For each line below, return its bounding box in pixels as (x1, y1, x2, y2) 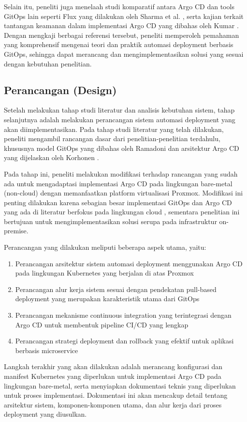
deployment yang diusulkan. (4, 409, 87, 419)
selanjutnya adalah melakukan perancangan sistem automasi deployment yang (4, 114, 235, 124)
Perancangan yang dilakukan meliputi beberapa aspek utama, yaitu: (4, 242, 206, 252)
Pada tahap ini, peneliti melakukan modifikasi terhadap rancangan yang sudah (4, 168, 238, 179)
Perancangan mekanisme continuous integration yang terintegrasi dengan (15, 310, 232, 320)
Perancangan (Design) (4, 82, 117, 97)
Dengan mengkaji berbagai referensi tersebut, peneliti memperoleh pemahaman (4, 30, 239, 40)
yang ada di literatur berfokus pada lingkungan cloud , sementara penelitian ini (4, 207, 240, 217)
